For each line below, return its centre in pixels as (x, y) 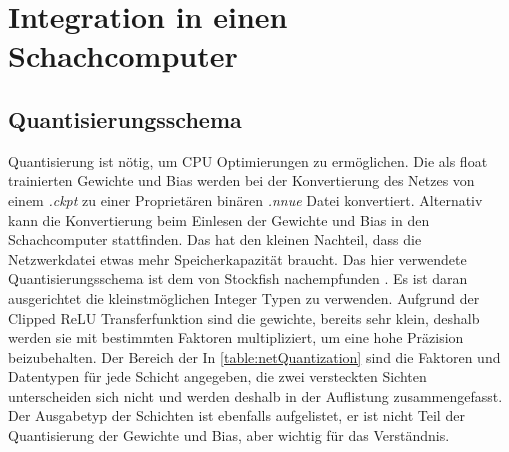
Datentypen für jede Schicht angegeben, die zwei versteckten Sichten (217, 376)
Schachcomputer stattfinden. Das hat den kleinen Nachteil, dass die (215, 239)
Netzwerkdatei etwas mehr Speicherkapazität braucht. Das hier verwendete (237, 258)
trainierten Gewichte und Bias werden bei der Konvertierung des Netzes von (241, 180)
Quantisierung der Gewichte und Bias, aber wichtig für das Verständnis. (229, 435)
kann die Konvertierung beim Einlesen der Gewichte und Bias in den (219, 219)
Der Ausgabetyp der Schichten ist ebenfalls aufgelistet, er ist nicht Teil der (236, 415)
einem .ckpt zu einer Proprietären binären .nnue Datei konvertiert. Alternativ (245, 199)
